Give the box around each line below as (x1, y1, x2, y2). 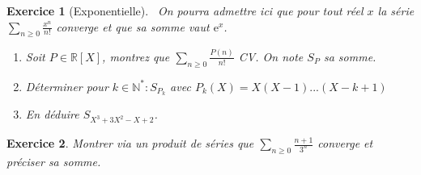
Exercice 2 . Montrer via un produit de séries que (6, 135, 254, 152)
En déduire (25, 106, 79, 123)
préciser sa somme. (6, 152, 101, 169)
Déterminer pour (25, 77, 108, 94)
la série (377, 2, 415, 19)
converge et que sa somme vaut (56, 18, 210, 35)
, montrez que (102, 48, 170, 65)
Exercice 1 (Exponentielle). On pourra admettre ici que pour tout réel (6, 2, 364, 19)
